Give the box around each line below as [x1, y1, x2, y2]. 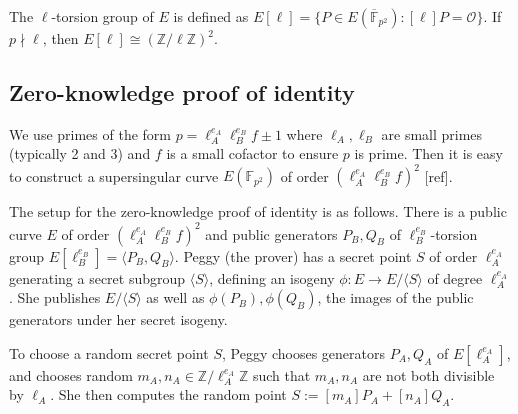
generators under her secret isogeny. [9, 309, 228, 330]
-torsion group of [51, 6, 154, 26]
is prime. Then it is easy [354, 143, 503, 164]
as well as [146, 287, 205, 308]
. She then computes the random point [50, 384, 287, 405]
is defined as [173, 6, 249, 26]
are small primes [381, 123, 483, 144]
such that [252, 364, 311, 385]
